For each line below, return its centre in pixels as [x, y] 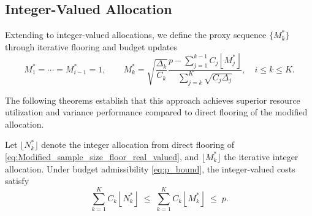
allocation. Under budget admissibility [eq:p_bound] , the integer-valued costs [150, 168]
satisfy [17, 181]
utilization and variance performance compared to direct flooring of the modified [156, 112]
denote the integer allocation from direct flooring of [138, 145]
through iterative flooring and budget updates [91, 46]
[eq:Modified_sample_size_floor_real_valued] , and [102, 156]
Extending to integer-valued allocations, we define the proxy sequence [136, 35]
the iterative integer [261, 156]
